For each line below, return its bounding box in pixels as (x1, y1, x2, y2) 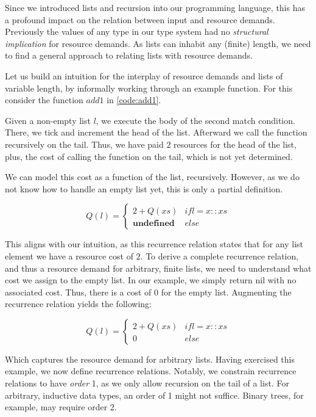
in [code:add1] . (107, 93, 161, 106)
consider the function (5, 93, 83, 106)
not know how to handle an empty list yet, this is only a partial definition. (5, 182, 283, 195)
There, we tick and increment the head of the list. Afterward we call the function (5, 126, 307, 139)
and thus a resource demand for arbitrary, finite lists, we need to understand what (5, 261, 312, 274)
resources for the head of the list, (174, 137, 297, 150)
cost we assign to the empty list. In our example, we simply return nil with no (5, 274, 297, 286)
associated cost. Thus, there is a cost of (5, 285, 152, 298)
